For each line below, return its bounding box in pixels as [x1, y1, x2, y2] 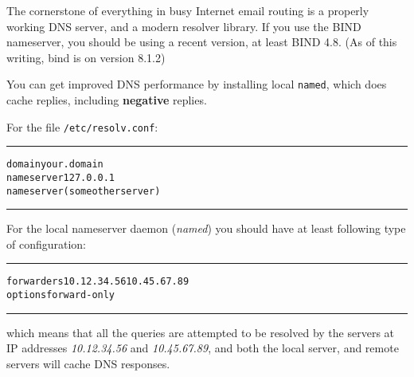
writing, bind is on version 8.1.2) [6, 49, 166, 65]
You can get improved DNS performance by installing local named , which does [6, 76, 387, 92]
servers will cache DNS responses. [6, 355, 170, 371]
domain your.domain [6, 159, 103, 171]
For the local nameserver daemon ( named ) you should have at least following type [6, 220, 406, 237]
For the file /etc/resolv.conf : [6, 118, 158, 135]
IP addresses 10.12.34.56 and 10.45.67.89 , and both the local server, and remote [6, 340, 399, 356]
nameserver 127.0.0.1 [6, 171, 115, 183]
